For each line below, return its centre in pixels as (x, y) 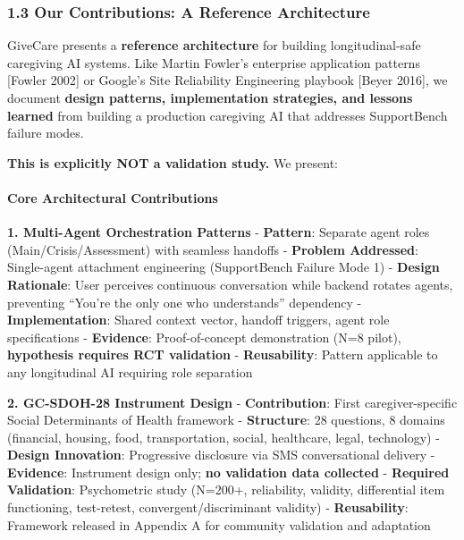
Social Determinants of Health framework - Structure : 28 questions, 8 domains (226, 420)
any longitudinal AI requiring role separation (130, 371)
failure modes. (46, 133)
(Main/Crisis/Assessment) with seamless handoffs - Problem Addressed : (213, 249)
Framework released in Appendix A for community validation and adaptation (219, 524)
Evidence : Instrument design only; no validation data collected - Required (228, 472)
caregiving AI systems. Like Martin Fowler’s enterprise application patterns (214, 62)
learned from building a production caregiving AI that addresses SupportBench (228, 115)
